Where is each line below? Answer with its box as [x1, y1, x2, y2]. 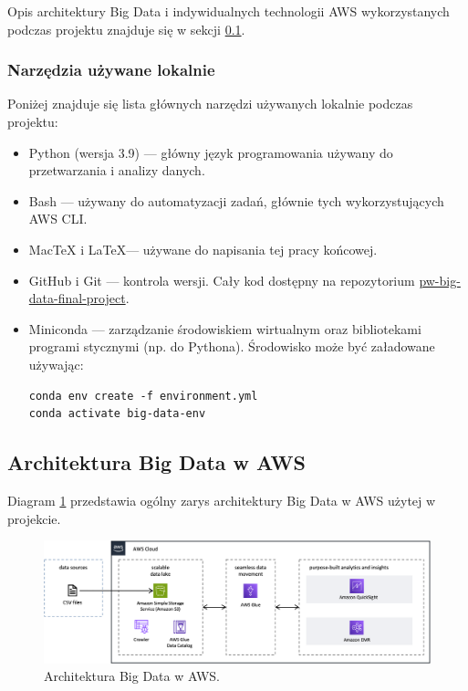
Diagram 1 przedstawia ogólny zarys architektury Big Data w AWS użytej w [7, 490, 436, 509]
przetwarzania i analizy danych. [28, 161, 205, 180]
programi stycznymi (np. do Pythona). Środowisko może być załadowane [28, 337, 435, 356]
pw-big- [419, 270, 461, 289]
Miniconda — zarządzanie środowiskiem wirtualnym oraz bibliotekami [28, 319, 421, 338]
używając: [28, 354, 84, 373]
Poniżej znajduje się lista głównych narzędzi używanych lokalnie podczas [7, 94, 413, 113]
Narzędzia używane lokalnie [7, 58, 215, 81]
